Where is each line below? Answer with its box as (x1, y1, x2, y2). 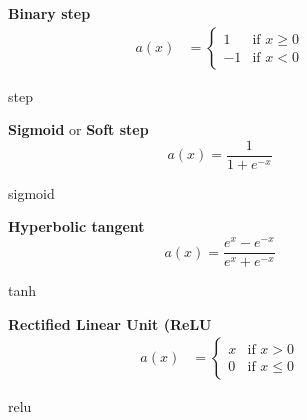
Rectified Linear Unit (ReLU (8, 313, 212, 334)
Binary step (8, 3, 91, 23)
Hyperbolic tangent (8, 216, 145, 237)
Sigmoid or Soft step (8, 119, 149, 140)
